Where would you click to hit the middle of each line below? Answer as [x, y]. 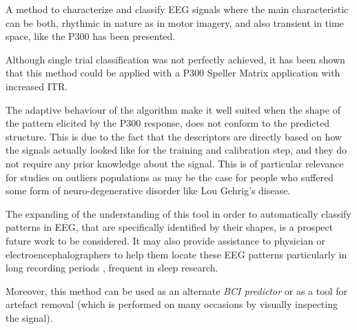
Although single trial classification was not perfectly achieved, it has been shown [175, 59]
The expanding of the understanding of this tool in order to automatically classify [178, 213]
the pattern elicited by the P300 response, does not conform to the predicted [167, 123]
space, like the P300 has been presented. [91, 36]
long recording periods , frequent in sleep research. [112, 268]
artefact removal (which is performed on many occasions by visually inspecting [172, 304]
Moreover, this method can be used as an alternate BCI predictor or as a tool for [176, 290]
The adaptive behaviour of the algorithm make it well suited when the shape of [173, 109]
